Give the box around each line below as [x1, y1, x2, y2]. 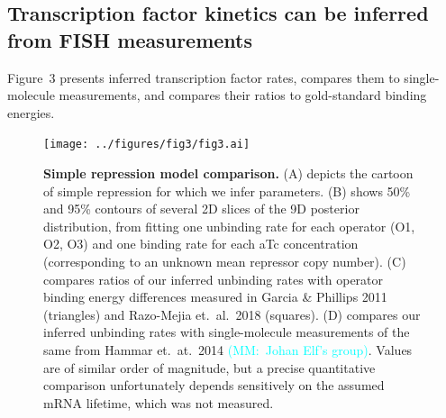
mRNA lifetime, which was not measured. [43, 393, 274, 412]
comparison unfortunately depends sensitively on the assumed [43, 376, 385, 395]
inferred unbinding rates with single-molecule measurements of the [43, 323, 410, 341]
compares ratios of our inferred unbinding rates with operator [43, 269, 384, 288]
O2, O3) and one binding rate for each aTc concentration [43, 234, 359, 253]
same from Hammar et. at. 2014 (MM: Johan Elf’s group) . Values [43, 340, 413, 359]
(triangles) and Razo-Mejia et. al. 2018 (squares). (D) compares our [43, 304, 421, 323]
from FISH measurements [7, 25, 253, 53]
